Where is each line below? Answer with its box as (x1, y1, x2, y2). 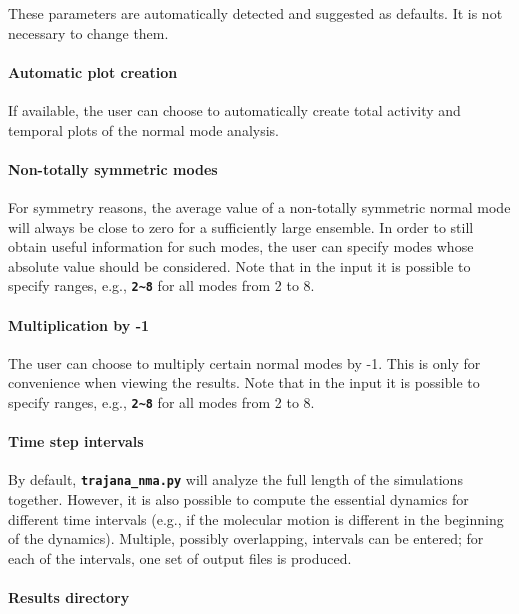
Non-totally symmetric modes (8, 158, 218, 179)
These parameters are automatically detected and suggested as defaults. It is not (8, 3, 503, 23)
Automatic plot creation (8, 61, 178, 82)
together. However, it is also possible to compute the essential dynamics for (8, 489, 469, 510)
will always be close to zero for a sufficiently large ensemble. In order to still (8, 216, 474, 237)
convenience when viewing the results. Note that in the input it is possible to (8, 372, 480, 393)
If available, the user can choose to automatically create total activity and (8, 99, 461, 120)
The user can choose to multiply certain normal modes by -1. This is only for (8, 352, 481, 373)
